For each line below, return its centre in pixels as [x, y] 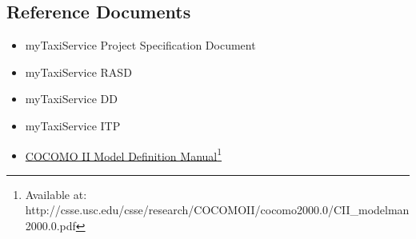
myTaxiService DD [71, 99]
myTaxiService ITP [73, 125]
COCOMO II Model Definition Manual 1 [124, 154]
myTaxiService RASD [78, 72]
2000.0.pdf [50, 226]
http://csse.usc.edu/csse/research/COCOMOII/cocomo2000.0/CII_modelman [217, 210]
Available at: [56, 194]
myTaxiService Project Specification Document [140, 45]
